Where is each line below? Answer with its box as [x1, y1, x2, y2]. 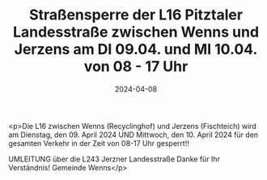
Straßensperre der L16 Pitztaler [28, 6, 244, 24]
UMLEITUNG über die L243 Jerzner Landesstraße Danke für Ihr [8, 154, 221, 164]
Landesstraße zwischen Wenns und [12, 23, 260, 41]
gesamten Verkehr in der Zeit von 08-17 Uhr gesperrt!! [8, 138, 190, 148]
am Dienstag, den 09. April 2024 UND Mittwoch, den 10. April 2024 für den [8, 130, 259, 139]
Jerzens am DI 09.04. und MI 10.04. [14, 41, 258, 58]
